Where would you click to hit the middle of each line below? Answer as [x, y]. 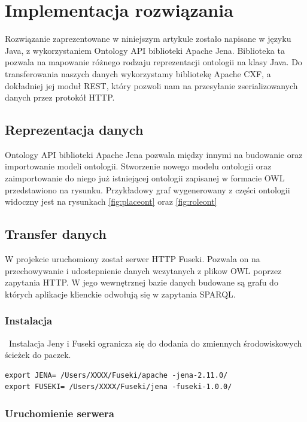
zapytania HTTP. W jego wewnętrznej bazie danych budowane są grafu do [142, 282]
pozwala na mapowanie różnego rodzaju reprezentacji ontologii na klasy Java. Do [153, 62]
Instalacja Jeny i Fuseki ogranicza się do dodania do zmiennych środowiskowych [155, 343]
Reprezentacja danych [74, 130]
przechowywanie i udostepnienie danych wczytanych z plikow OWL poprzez [143, 270]
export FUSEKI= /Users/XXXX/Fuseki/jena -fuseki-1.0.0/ [118, 387]
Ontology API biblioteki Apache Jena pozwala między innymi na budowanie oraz [154, 154]
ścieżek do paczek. [38, 355]
